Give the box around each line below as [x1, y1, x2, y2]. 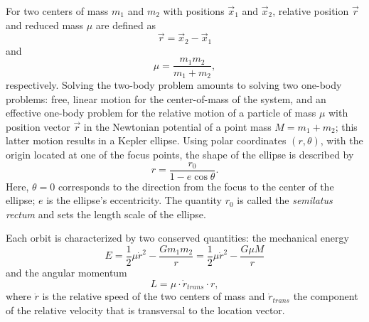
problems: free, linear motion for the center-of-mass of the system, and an [6, 91, 326, 106]
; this [335, 119, 358, 134]
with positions [163, 4, 225, 18]
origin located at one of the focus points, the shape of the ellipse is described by [6, 146, 354, 161]
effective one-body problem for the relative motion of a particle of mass [6, 105, 316, 120]
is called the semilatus [237, 193, 333, 208]
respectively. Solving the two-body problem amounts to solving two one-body [6, 77, 342, 92]
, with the [320, 133, 363, 148]
